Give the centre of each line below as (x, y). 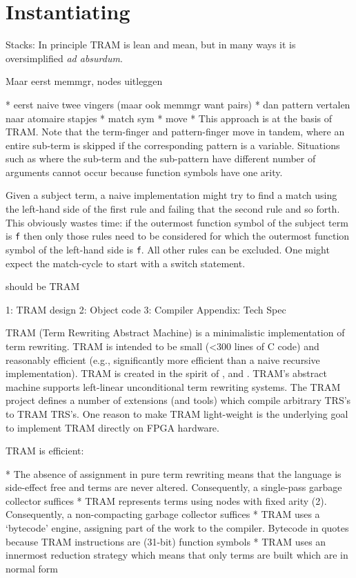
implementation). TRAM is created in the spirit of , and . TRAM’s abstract (166, 373)
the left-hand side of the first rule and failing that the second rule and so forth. (173, 209)
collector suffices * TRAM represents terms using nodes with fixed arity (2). (166, 500)
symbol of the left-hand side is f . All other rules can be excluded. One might (168, 249)
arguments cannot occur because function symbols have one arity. (144, 172)
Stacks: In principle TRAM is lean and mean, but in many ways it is (151, 45)
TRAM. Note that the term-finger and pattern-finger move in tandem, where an (175, 132)
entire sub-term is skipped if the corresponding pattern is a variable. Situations (173, 145)
